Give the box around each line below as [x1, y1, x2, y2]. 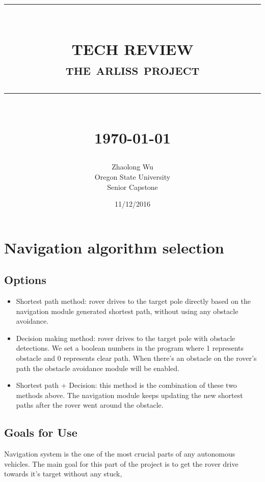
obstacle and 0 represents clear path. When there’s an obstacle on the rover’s [16, 353, 257, 363]
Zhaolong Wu [112, 161, 153, 172]
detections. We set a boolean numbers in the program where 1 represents [16, 343, 244, 353]
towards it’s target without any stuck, [4, 468, 122, 479]
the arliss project [65, 58, 200, 79]
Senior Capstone [107, 181, 158, 192]
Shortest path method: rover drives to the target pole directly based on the [16, 296, 251, 306]
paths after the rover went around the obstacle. [16, 400, 164, 410]
